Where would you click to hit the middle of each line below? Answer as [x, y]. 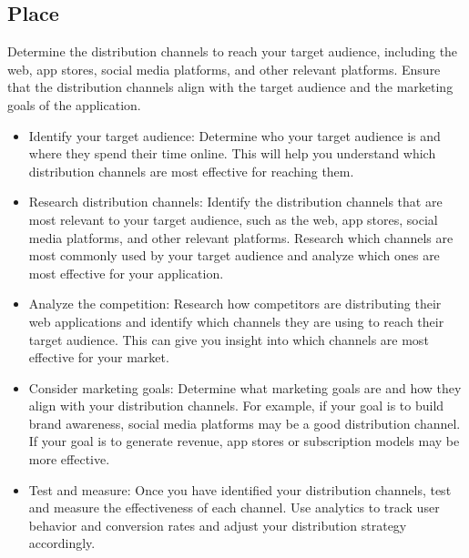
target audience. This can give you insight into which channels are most [229, 339]
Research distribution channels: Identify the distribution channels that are [235, 202]
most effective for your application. [126, 273]
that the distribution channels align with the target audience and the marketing [230, 87]
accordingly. [62, 543]
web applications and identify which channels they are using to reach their [236, 321]
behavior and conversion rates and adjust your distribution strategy [218, 525]
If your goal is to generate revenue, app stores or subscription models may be [244, 441]
